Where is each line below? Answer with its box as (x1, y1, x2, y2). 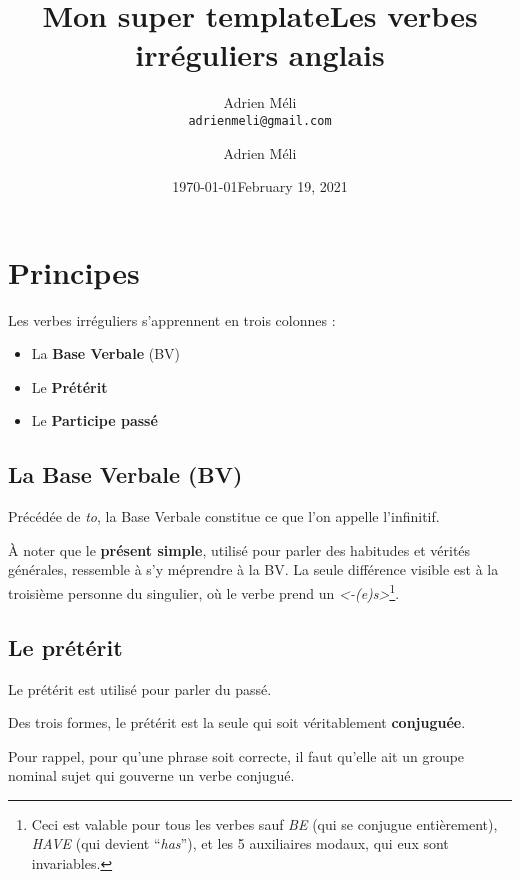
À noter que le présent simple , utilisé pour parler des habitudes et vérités (8, 539, 471, 560)
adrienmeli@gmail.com (188, 113, 332, 128)
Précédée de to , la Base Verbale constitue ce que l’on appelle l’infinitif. (8, 506, 440, 527)
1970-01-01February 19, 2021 (172, 176, 348, 197)
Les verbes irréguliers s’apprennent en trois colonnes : (8, 309, 336, 330)
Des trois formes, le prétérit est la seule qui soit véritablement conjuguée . (8, 712, 466, 733)
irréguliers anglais (135, 34, 385, 75)
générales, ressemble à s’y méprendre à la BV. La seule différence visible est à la (8, 559, 499, 580)
